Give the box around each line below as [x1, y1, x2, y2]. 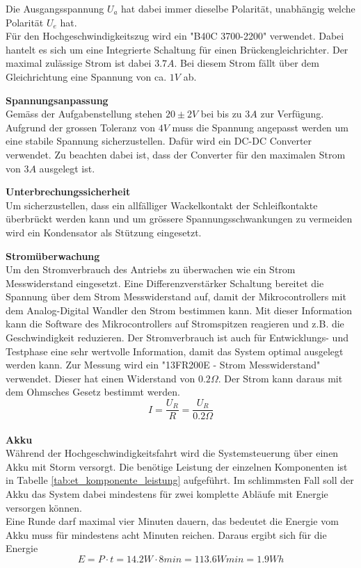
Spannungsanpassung [6, 92, 109, 107]
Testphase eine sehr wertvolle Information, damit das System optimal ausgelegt [6, 343, 344, 358]
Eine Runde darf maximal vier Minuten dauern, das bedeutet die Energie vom [6, 514, 339, 528]
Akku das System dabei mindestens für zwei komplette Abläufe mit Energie [6, 487, 328, 501]
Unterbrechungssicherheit [6, 184, 131, 199]
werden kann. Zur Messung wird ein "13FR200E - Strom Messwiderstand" [6, 357, 321, 372]
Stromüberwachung [6, 248, 100, 263]
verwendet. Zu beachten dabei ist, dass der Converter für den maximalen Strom [6, 147, 346, 161]
